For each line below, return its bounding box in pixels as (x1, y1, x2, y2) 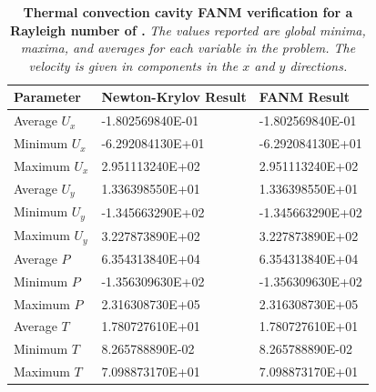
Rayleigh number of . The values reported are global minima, (10, 20, 366, 39)
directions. (290, 55, 348, 75)
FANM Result (259, 87, 351, 106)
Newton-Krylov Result (101, 87, 247, 106)
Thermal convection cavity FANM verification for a (23, 3, 353, 21)
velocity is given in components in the (28, 55, 239, 75)
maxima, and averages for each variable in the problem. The (20, 38, 356, 57)
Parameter (14, 87, 81, 106)
